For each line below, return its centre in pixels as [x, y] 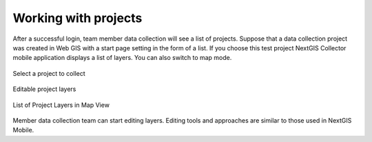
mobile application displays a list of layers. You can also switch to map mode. [122, 58]
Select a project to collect [49, 73]
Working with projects [77, 18]
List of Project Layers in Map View [61, 105]
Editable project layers [44, 89]
